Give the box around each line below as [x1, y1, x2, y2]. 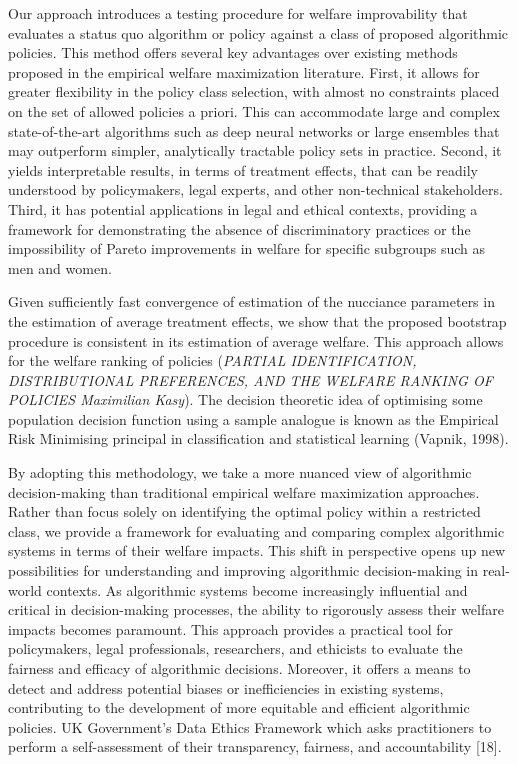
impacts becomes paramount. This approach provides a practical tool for [8, 618, 454, 639]
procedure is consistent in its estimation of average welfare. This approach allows [8, 330, 504, 351]
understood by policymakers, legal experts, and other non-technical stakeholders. [8, 179, 503, 200]
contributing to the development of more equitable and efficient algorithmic [8, 697, 470, 718]
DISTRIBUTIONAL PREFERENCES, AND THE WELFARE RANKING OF [8, 369, 493, 390]
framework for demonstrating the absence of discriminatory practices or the [8, 218, 471, 239]
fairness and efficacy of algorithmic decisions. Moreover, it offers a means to [8, 658, 471, 678]
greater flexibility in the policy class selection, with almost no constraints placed [8, 81, 500, 102]
